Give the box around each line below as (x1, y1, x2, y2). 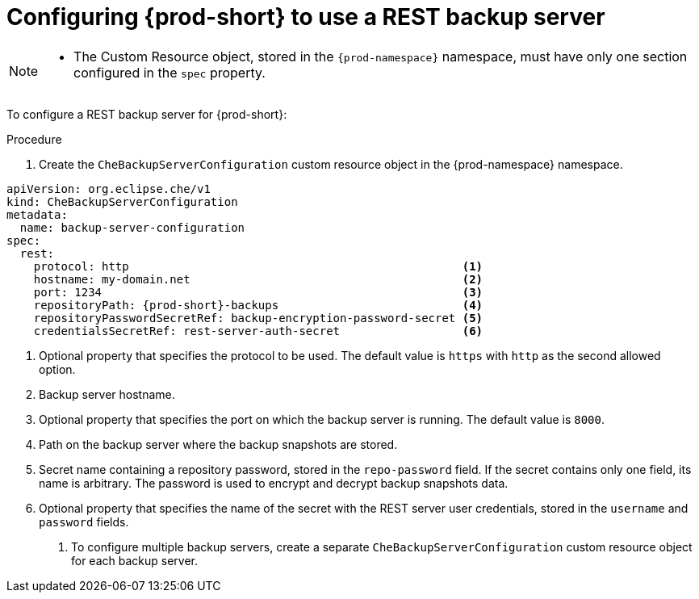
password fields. (39, 514, 129, 529)
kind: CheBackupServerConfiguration (6, 195, 238, 208)
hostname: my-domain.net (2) (33, 272, 483, 286)
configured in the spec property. (73, 64, 266, 81)
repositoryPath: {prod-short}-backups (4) (33, 298, 483, 312)
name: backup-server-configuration (19, 220, 245, 234)
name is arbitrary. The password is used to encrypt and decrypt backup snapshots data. (39, 475, 509, 490)
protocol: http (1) (33, 259, 483, 273)
